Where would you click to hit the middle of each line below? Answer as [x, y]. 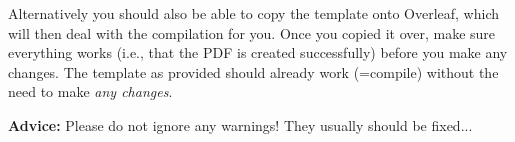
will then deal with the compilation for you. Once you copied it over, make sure [252, 32]
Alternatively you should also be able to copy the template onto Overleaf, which [254, 13]
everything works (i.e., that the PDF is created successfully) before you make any [258, 52]
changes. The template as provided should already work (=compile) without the [253, 71]
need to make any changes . [90, 91]
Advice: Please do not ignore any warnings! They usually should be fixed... [240, 124]
